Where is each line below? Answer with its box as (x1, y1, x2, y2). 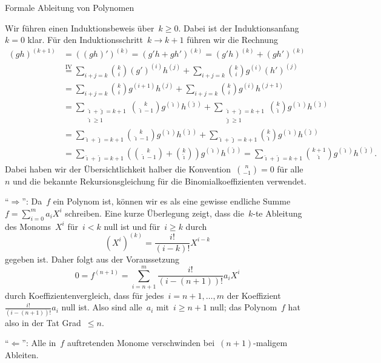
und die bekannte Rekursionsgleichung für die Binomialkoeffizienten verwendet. (13, 174, 306, 187)
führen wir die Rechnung (187, 33, 278, 46)
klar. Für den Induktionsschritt (27, 33, 144, 46)
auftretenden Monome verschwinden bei (67, 336, 215, 349)
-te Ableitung (253, 206, 302, 219)
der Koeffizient (227, 289, 281, 301)
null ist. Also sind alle (61, 301, 142, 313)
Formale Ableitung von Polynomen (5, 1, 134, 13)
